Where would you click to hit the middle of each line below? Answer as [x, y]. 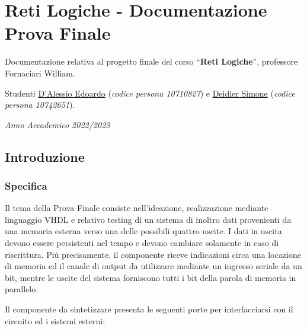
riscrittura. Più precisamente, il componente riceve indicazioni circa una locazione [153, 254]
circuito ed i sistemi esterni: [55, 320]
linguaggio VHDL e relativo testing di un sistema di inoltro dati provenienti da [148, 219]
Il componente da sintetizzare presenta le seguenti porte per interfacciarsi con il [149, 309]
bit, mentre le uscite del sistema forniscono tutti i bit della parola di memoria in [151, 277]
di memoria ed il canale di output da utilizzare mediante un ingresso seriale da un [153, 266]
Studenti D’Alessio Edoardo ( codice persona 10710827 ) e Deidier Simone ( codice [150, 93]
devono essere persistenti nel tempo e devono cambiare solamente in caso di [142, 243]
